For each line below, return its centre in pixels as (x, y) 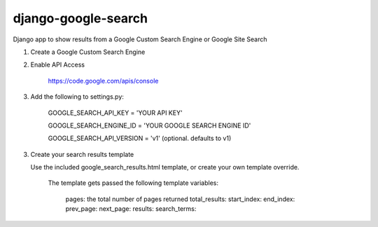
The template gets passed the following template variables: (133, 183)
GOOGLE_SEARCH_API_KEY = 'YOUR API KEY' (115, 113)
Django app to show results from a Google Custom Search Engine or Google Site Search (140, 39)
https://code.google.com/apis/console (103, 81)
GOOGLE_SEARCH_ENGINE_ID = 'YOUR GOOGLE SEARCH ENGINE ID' (149, 125)
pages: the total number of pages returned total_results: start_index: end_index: (180, 199)
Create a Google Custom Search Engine (88, 52)
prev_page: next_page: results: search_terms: (131, 209)
